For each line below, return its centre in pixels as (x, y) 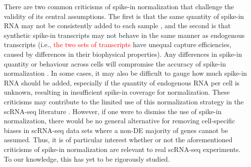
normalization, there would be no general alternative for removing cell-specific (120, 121)
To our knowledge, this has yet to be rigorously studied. (87, 159)
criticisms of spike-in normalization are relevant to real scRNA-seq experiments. (122, 149)
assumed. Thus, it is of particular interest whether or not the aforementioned (118, 140)
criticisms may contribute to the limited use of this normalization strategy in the (124, 101)
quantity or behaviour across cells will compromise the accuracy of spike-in (115, 63)
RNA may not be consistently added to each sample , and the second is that (117, 25)
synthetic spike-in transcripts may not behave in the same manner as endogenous (124, 35)
